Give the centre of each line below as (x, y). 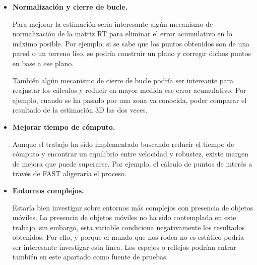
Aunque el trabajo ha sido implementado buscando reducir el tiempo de (123, 144)
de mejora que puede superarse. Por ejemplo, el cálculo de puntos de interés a (132, 163)
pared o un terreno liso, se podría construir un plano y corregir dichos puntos (132, 53)
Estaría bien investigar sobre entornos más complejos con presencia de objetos (133, 207)
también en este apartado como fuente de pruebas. (90, 257)
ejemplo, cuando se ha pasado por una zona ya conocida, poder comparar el (130, 100)
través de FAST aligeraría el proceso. (69, 173)
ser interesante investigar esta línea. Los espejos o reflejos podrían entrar (124, 247)
